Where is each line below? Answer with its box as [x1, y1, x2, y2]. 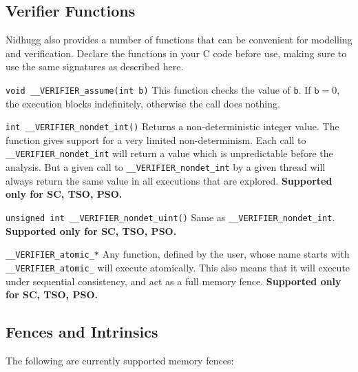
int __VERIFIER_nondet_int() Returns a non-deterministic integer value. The [6, 119, 339, 134]
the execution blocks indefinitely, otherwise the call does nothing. [6, 96, 280, 110]
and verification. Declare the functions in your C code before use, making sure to [6, 45, 347, 60]
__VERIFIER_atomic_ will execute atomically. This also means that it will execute [6, 260, 350, 274]
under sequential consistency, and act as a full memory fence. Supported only [6, 273, 341, 288]
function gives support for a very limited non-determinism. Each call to [6, 132, 306, 147]
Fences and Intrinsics [6, 321, 158, 342]
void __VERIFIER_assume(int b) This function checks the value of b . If [6, 82, 311, 96]
